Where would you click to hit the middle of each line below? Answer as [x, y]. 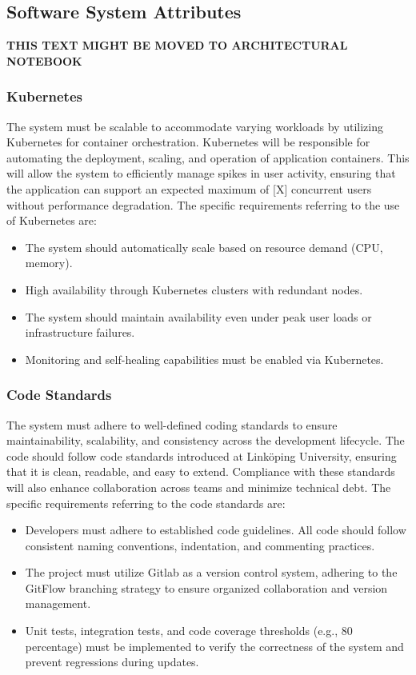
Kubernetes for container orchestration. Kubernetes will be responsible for [188, 142]
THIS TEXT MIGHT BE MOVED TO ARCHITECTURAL [177, 45]
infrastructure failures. [80, 332]
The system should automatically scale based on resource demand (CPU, [204, 247]
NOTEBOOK [44, 60]
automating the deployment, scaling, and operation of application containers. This [208, 157]
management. [58, 603]
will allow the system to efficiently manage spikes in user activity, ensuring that [201, 173]
